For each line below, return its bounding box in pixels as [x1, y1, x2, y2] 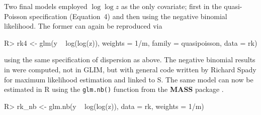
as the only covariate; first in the [121, 1, 222, 11]
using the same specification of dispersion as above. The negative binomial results [4, 54, 255, 65]
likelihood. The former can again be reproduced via [4, 21, 162, 31]
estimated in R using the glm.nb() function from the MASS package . [4, 84, 224, 94]
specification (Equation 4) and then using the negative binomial [29, 11, 227, 21]
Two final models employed [4, 1, 88, 11]
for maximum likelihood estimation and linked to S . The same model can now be [4, 74, 253, 84]
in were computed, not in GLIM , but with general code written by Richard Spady [4, 64, 256, 74]
